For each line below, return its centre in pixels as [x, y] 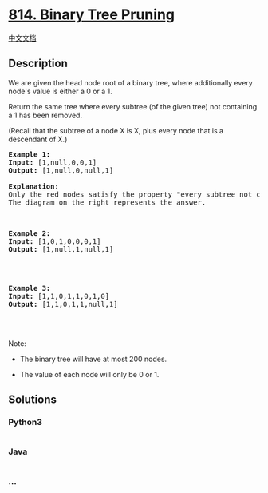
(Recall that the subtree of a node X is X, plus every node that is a [116, 130]
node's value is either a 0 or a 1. [61, 91]
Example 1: [30, 154]
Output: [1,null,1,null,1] [61, 249]
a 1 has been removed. [45, 115]
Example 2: [30, 233]
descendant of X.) [38, 139]
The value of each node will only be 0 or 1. [89, 374]
